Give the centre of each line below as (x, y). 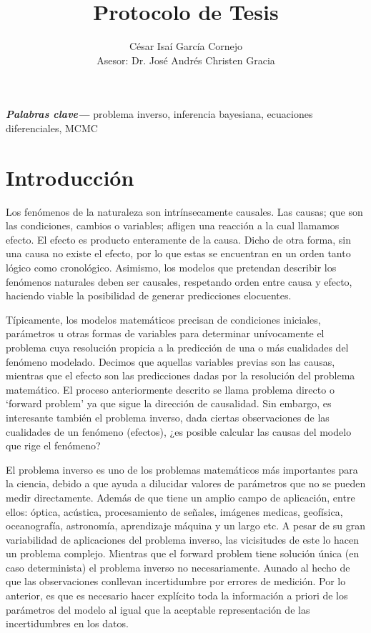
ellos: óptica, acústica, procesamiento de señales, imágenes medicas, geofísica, (174, 511)
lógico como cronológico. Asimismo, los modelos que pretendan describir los (171, 267)
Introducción (70, 177)
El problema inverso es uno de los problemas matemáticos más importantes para (182, 469)
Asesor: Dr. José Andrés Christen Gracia (186, 60)
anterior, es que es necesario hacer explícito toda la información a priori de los (177, 595)
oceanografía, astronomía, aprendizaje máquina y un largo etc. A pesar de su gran (185, 525)
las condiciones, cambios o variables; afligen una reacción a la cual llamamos (173, 225)
